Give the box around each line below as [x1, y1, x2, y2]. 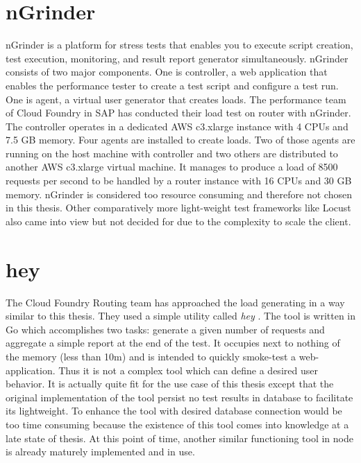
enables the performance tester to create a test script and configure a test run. [6, 78, 339, 92]
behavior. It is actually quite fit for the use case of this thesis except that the [6, 376, 334, 391]
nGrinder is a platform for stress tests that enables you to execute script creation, [6, 37, 353, 52]
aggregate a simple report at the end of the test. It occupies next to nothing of [6, 335, 340, 350]
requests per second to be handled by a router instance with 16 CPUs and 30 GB [6, 173, 352, 188]
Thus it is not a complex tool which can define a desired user [58, 362, 318, 377]
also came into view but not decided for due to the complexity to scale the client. [6, 213, 351, 228]
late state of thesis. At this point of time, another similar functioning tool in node [6, 430, 353, 445]
